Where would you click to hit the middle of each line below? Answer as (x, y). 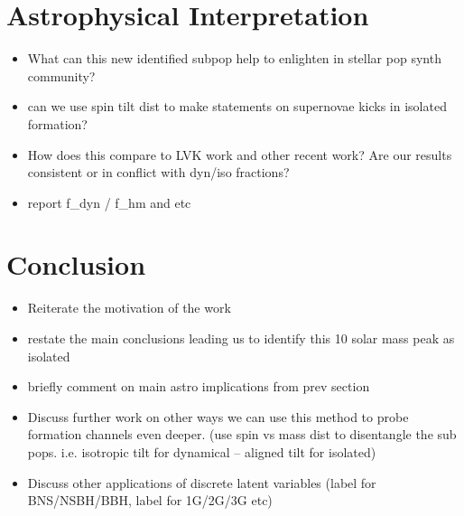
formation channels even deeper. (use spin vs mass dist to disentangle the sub (242, 434)
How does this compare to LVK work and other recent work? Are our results (240, 154)
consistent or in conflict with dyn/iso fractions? (158, 172)
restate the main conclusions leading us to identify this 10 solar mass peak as (241, 338)
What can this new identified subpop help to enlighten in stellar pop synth (234, 58)
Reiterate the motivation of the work (129, 308)
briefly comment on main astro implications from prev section (199, 386)
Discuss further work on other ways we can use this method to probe (218, 416)
